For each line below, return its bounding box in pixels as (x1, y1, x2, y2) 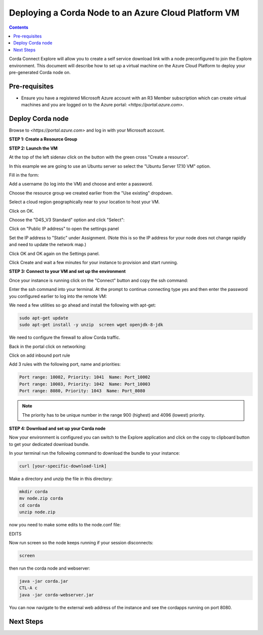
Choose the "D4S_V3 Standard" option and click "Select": (9, 217, 125, 223)
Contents (9, 24, 29, 30)
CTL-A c (19, 585, 38, 591)
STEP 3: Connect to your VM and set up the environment (9, 269, 126, 274)
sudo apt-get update (19, 315, 68, 321)
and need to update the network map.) (9, 242, 87, 248)
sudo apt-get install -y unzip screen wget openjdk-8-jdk (19, 322, 163, 327)
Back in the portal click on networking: (9, 344, 86, 349)
